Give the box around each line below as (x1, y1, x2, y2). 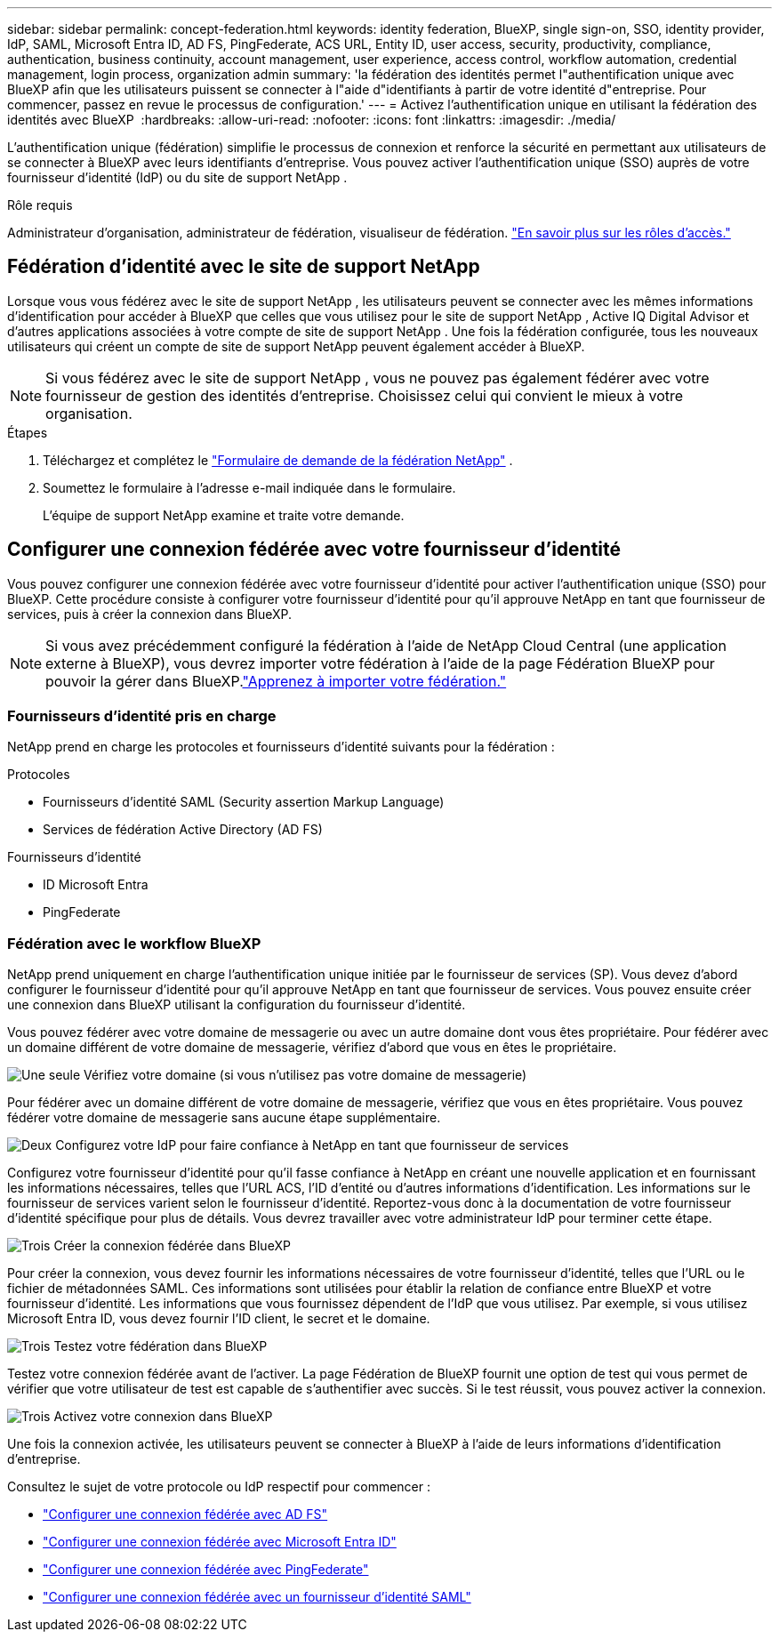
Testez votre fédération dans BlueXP (53, 1338, 268, 1354)
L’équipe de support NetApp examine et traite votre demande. (43, 507, 405, 523)
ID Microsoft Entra (43, 877, 149, 893)
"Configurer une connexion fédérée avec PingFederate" (43, 1562, 369, 1578)
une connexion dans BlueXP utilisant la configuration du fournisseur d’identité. (7, 997, 466, 1013)
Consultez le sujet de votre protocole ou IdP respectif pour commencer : (7, 1479, 430, 1495)
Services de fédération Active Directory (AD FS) (43, 822, 323, 838)
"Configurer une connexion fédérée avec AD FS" (43, 1506, 328, 1523)
